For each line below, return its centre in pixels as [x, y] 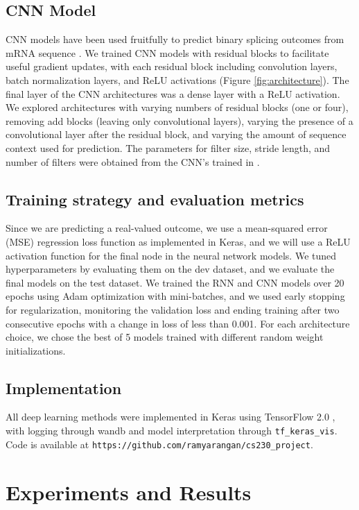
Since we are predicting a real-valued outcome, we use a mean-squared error [167, 228]
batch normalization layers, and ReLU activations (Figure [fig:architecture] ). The [177, 79]
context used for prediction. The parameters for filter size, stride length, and [168, 147]
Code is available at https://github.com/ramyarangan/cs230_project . [159, 444]
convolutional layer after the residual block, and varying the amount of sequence [176, 134]
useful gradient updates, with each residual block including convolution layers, [172, 66]
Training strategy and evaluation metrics [155, 199]
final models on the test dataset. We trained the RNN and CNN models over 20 [175, 282]
